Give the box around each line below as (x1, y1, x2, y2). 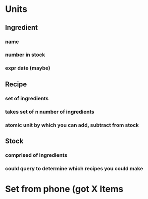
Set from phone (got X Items (5, 183, 124, 195)
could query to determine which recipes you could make (5, 165, 144, 172)
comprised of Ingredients (5, 151, 68, 158)
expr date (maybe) (5, 65, 50, 71)
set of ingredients (5, 95, 49, 102)
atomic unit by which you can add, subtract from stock (5, 122, 139, 129)
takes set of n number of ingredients (5, 108, 95, 115)
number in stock (5, 51, 46, 58)
